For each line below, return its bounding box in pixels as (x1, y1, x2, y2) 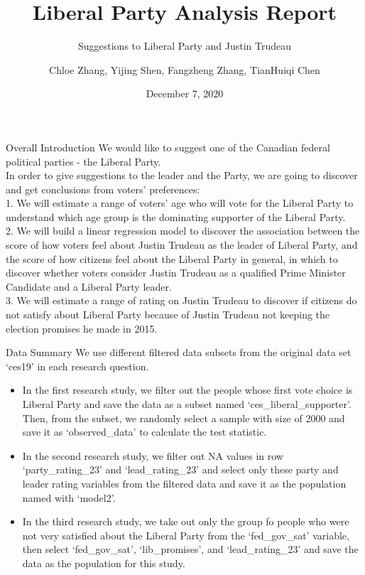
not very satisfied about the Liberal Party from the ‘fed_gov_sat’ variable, (22, 527, 349, 542)
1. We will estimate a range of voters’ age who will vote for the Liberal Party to (6, 195, 354, 210)
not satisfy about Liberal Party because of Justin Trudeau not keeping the (6, 307, 330, 322)
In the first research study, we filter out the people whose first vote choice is (22, 382, 353, 397)
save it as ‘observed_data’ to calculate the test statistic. (22, 424, 267, 439)
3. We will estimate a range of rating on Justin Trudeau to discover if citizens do (6, 293, 357, 308)
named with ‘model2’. (22, 490, 116, 505)
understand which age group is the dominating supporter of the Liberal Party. (6, 209, 346, 224)
